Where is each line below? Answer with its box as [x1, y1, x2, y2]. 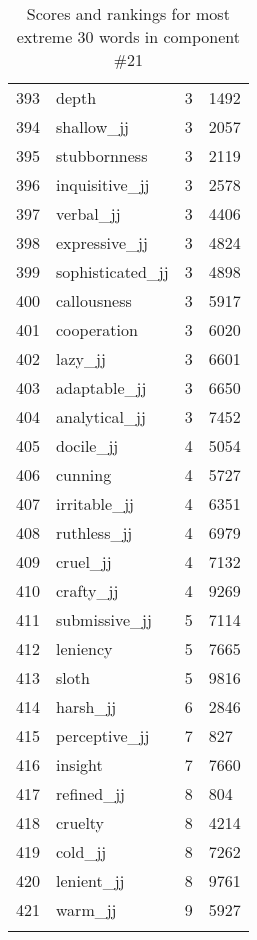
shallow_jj [56, 115, 130, 138]
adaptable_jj [56, 376, 147, 399]
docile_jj [56, 434, 119, 457]
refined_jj [56, 782, 125, 805]
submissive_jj [56, 608, 152, 631]
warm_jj [56, 898, 117, 921]
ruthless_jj [56, 521, 133, 544]
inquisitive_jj [56, 173, 150, 196]
